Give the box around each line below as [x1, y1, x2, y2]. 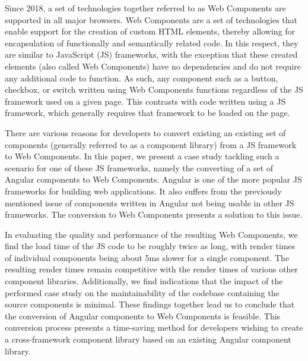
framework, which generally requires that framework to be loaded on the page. [5, 106, 290, 119]
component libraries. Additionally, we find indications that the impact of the [5, 275, 283, 287]
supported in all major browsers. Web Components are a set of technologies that [5, 13, 297, 26]
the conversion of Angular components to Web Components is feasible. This [5, 309, 281, 322]
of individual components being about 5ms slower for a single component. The [5, 251, 290, 263]
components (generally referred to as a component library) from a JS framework [5, 138, 297, 150]
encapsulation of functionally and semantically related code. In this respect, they [5, 36, 299, 49]
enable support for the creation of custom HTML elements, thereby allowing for [5, 25, 296, 37]
